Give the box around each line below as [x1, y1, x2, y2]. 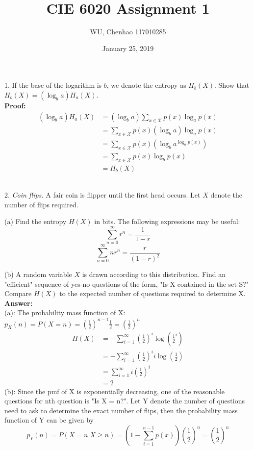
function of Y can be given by [4, 415, 94, 425]
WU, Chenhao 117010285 [90, 26, 166, 37]
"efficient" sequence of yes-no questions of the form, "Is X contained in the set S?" [4, 278, 249, 289]
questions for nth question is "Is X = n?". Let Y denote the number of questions [4, 396, 245, 406]
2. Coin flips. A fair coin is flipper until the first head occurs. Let [4, 190, 201, 200]
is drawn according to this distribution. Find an [82, 269, 226, 279]
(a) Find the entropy [4, 216, 67, 226]
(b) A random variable [4, 269, 72, 279]
